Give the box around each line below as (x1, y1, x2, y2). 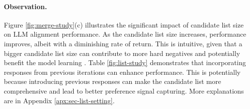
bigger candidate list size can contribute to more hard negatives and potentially (4, 48, 240, 58)
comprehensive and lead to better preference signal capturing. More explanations (4, 85, 244, 95)
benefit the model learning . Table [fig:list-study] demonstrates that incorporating (4, 57, 246, 68)
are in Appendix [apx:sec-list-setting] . (4, 95, 115, 105)
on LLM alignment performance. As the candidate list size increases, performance (4, 29, 246, 39)
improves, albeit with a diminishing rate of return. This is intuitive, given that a (4, 38, 243, 48)
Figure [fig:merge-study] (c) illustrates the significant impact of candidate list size (4, 19, 244, 29)
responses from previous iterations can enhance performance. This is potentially (4, 67, 241, 77)
